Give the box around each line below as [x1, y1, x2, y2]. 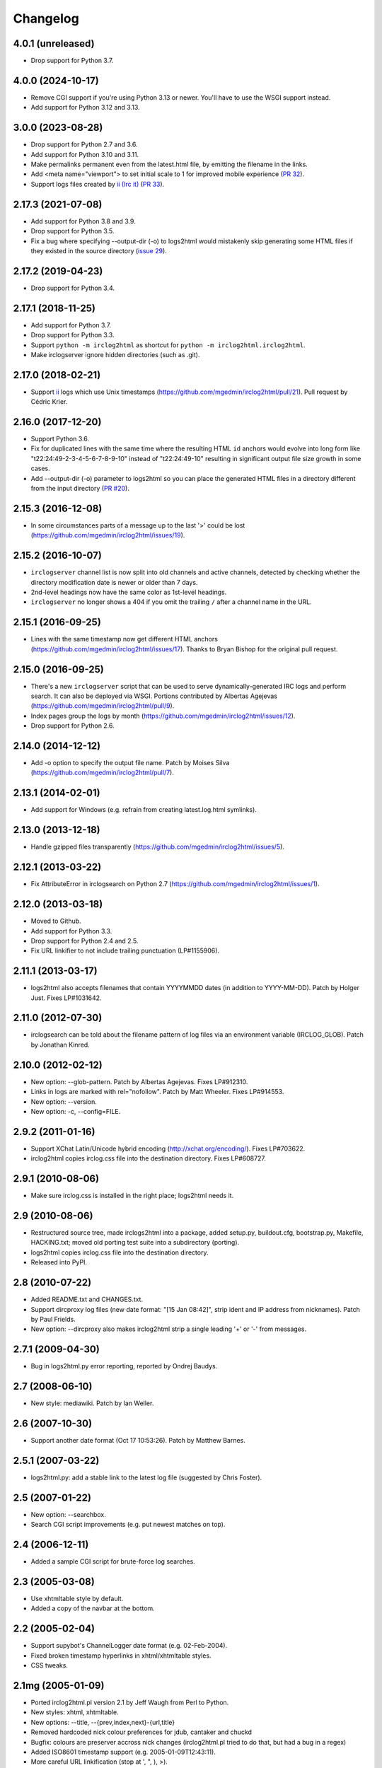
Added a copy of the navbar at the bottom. [30, 1604, 155, 1612]
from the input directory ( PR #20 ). [30, 484, 130, 493]
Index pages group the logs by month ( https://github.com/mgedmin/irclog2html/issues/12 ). [30, 711, 296, 720]
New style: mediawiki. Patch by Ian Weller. [30, 1399, 154, 1407]
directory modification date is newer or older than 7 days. [30, 578, 198, 586]
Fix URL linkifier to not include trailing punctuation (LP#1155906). [30, 946, 219, 955]
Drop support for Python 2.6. [30, 721, 115, 730]
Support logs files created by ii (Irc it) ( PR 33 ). [30, 180, 165, 188]
